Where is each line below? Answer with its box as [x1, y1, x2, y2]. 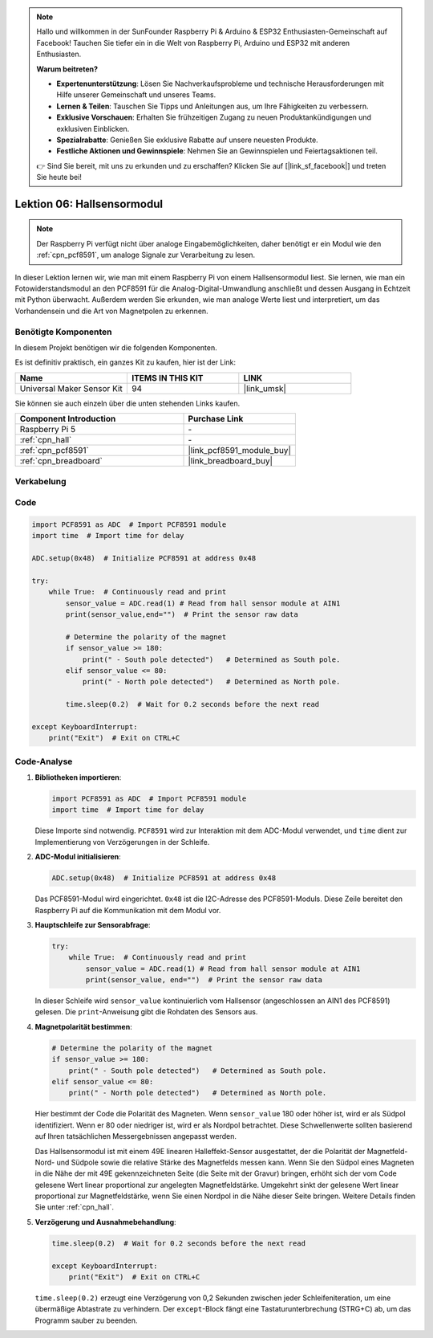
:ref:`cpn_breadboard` [19, 455, 103, 467]
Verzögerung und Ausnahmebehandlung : [34, 1217, 176, 1226]
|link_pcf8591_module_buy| [188, 445, 292, 456]
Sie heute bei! [36, 173, 82, 182]
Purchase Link [188, 414, 244, 425]
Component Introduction [19, 414, 116, 425]
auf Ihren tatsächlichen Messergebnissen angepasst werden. [34, 1132, 237, 1141]
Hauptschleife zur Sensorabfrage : [34, 920, 152, 929]
